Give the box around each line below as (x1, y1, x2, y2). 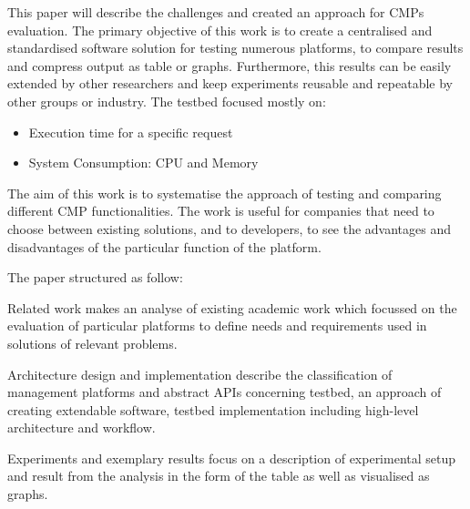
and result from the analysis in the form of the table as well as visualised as (7, 466, 430, 485)
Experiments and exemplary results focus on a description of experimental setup (7, 448, 456, 467)
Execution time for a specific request (28, 122, 233, 141)
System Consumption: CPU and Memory (28, 153, 259, 172)
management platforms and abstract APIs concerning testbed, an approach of (7, 382, 442, 402)
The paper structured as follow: (7, 268, 183, 287)
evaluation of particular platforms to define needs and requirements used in (7, 316, 427, 335)
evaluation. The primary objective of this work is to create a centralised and (7, 20, 433, 39)
